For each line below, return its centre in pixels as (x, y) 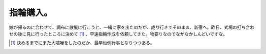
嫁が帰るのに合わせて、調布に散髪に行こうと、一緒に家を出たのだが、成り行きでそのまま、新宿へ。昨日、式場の (123, 27)
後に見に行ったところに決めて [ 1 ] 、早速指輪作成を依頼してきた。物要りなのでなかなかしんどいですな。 (122, 34)
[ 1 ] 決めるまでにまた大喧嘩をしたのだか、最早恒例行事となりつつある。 (83, 43)
